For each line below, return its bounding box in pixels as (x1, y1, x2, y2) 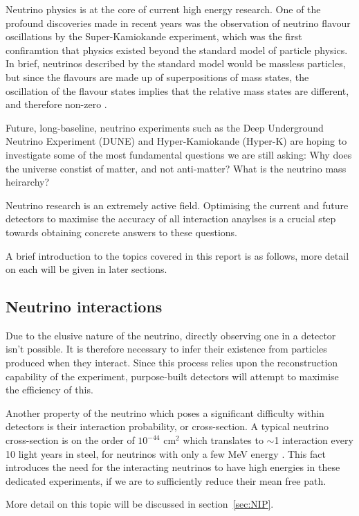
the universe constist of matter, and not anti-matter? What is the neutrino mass (6, 161, 347, 175)
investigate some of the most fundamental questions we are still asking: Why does (6, 147, 352, 161)
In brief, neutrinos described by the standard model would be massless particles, (6, 56, 346, 71)
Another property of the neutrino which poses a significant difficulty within (6, 405, 324, 420)
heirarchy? (6, 175, 50, 189)
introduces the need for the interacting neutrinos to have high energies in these (6, 460, 340, 474)
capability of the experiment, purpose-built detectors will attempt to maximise (6, 368, 339, 383)
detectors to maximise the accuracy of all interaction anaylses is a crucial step (6, 211, 336, 226)
